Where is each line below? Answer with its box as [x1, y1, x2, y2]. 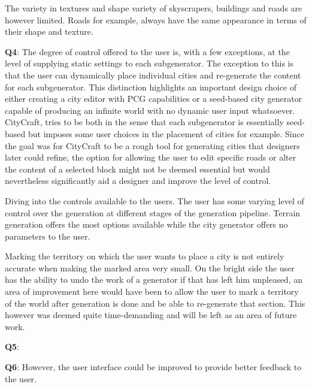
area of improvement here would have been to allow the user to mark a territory [5, 285, 299, 298]
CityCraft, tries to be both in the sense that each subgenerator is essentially [5, 116, 284, 128]
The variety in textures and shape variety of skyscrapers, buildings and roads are [5, 2, 302, 14]
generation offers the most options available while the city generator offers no [5, 218, 288, 231]
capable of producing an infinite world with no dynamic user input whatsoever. [5, 104, 295, 116]
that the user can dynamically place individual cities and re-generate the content [5, 68, 301, 81]
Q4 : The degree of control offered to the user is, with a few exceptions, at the [5, 45, 290, 58]
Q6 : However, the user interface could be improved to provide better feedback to [5, 361, 302, 373]
